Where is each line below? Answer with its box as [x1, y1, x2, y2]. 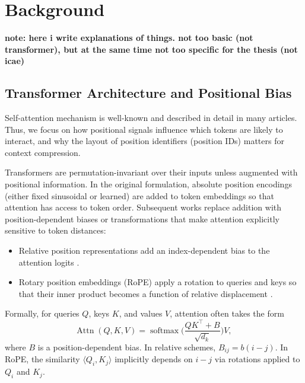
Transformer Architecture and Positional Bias [5, 84, 292, 102]
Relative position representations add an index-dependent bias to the [18, 244, 270, 257]
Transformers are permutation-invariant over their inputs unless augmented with [5, 166, 298, 178]
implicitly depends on [115, 353, 193, 365]
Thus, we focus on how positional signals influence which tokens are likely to [5, 123, 283, 135]
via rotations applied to [214, 353, 300, 365]
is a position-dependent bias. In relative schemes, [37, 340, 216, 353]
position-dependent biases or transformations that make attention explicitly [5, 212, 279, 225]
